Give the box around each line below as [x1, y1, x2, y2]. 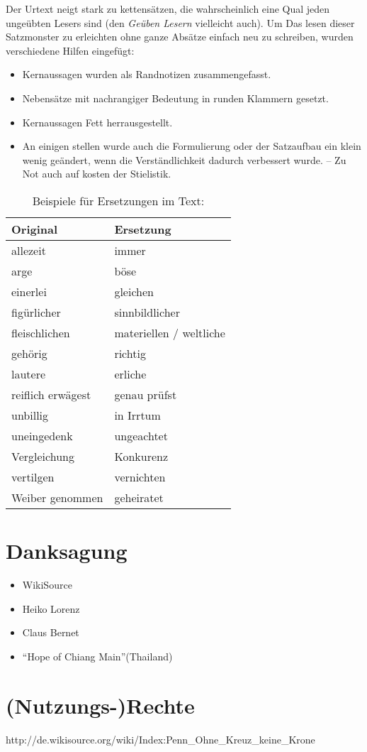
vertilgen [11, 468, 55, 485]
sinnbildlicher [114, 303, 180, 320]
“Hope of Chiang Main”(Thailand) [22, 648, 173, 663]
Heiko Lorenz [22, 601, 80, 616]
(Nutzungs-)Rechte [6, 690, 195, 719]
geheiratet [114, 489, 164, 506]
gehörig [11, 344, 47, 361]
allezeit [11, 241, 46, 258]
